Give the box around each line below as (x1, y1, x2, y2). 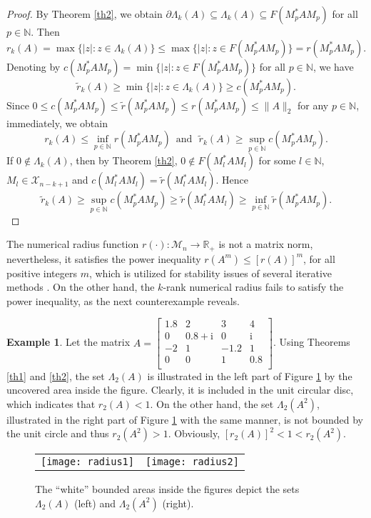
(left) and (74, 495, 116, 510)
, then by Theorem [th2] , (69, 153, 178, 168)
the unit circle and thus (6, 426, 109, 441)
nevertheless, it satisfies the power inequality (6, 251, 201, 266)
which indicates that (6, 396, 96, 411)
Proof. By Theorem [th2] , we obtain (6, 6, 163, 21)
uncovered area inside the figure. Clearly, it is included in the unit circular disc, (6, 382, 354, 397)
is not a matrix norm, (218, 236, 313, 251)
